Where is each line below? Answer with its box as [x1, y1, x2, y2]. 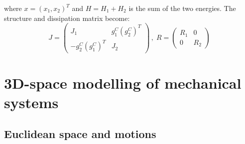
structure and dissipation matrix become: [4, 12, 130, 23]
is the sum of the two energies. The [128, 3, 236, 13]
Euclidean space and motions [4, 126, 156, 142]
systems [4, 92, 59, 112]
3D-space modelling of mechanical [4, 72, 242, 93]
